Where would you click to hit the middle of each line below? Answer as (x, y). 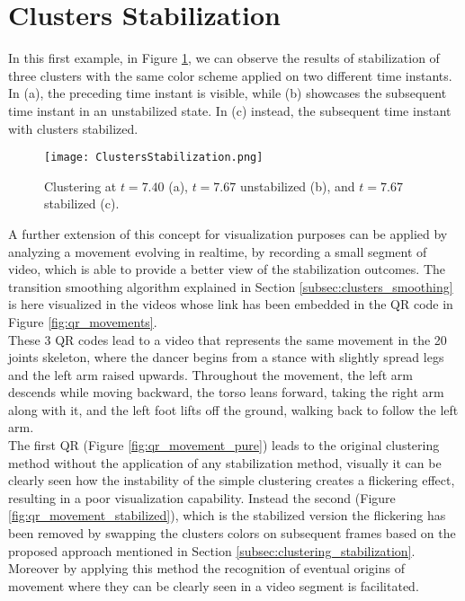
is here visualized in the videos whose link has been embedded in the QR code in (231, 304)
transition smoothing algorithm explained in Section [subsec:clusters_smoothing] (231, 286)
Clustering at (80, 186)
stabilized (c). (82, 203)
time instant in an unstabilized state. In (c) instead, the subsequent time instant (230, 110)
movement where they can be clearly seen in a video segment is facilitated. (214, 585)
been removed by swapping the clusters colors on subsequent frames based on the (232, 533)
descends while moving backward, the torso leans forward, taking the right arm (226, 392)
